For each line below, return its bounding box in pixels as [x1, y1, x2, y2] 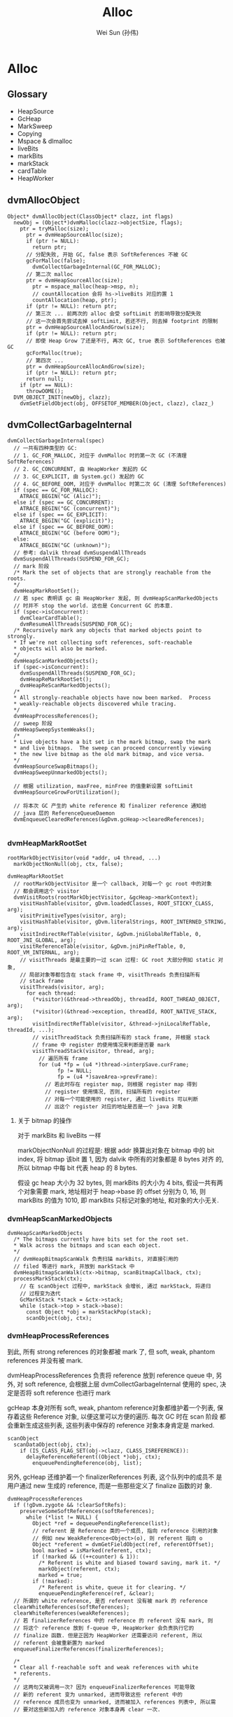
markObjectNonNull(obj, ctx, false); [13, 860, 124, 867]
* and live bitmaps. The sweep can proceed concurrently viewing [13, 745, 211, 752]
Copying [17, 129, 42, 137]
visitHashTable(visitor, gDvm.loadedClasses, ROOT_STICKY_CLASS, [20, 899, 215, 907]
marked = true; [38, 1572, 83, 1579]
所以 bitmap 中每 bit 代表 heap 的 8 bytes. [17, 1164, 138, 1172]
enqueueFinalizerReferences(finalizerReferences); [13, 1646, 164, 1653]
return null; [25, 375, 64, 382]
